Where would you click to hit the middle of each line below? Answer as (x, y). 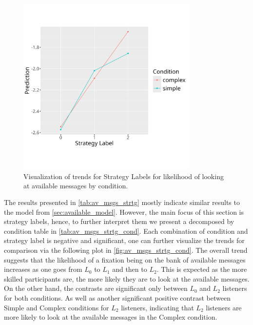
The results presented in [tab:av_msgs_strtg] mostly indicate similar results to (122, 202)
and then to (130, 269)
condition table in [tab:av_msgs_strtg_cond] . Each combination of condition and (126, 231)
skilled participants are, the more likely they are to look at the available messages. (127, 278)
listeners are (224, 307)
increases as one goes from (43, 269)
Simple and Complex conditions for (57, 307)
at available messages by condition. (76, 186)
